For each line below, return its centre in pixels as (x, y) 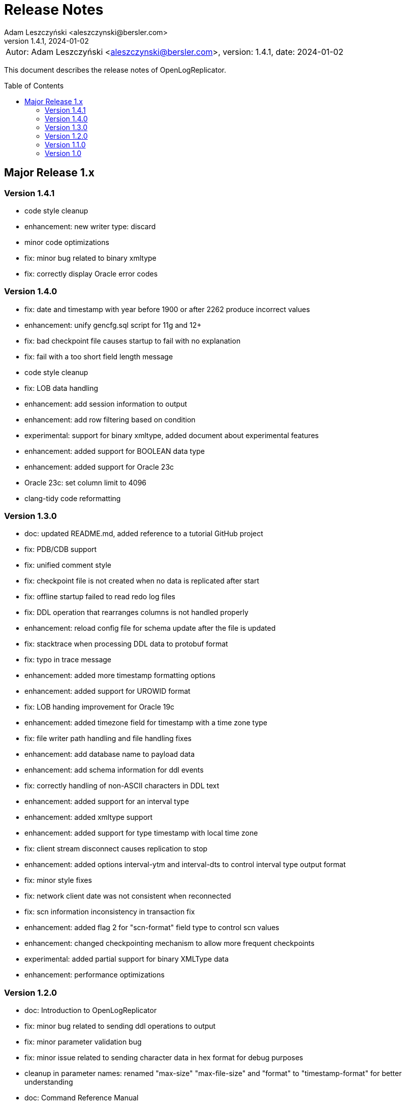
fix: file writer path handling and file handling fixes (108, 739)
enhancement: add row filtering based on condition (110, 419)
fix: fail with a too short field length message (99, 356)
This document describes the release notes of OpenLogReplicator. (115, 70)
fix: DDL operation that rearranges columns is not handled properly (136, 612)
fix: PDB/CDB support (61, 549)
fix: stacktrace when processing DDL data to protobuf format (126, 644)
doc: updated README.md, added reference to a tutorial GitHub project (144, 534)
